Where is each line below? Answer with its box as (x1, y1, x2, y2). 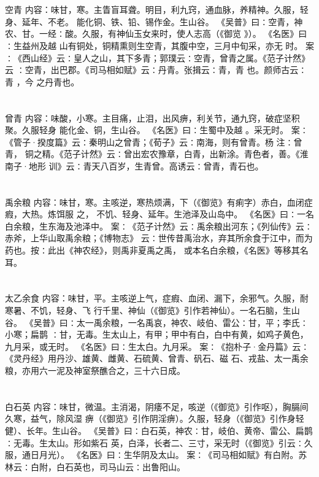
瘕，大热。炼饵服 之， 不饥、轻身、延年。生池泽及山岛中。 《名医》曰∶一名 (5, 207, 314, 220)
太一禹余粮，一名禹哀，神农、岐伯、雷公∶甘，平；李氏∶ (76, 316, 309, 328)
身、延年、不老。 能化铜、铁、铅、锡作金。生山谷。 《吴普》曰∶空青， (5, 15, 294, 28)
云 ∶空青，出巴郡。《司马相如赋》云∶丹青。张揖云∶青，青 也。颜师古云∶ (5, 63, 307, 76)
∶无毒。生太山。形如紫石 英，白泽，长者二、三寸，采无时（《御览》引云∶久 (5, 436, 313, 449)
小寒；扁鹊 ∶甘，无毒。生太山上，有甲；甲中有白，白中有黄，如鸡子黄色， (5, 328, 309, 341)
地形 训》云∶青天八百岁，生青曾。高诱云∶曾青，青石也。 (28, 159, 264, 172)
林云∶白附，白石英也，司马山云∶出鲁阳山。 (5, 460, 185, 473)
